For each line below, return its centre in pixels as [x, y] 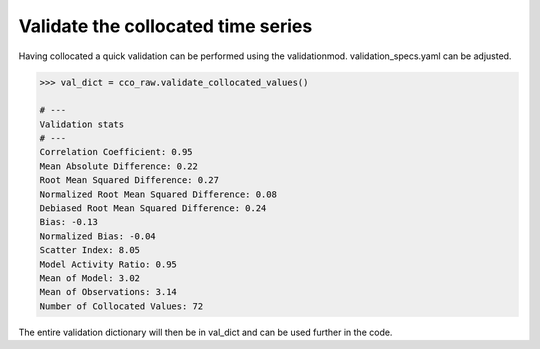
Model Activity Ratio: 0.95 [108, 264]
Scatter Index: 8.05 [89, 250]
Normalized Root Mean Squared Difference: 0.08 [158, 194]
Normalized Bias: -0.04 [98, 236]
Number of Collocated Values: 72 [121, 306]
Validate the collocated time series [165, 26]
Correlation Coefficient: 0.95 [116, 152]
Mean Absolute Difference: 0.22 [119, 166]
